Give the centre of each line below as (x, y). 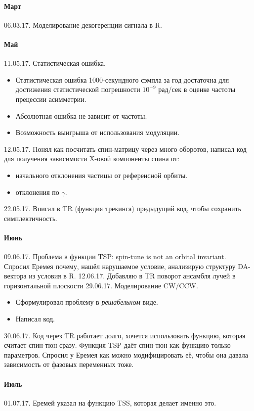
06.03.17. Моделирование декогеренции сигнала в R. (83, 24)
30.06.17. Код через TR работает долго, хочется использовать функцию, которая (125, 335)
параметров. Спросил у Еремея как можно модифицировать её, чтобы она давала (126, 354)
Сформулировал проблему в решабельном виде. (87, 302)
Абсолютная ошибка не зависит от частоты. (81, 115)
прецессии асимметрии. (51, 99)
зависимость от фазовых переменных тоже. (69, 364)
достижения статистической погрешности (78, 89)
